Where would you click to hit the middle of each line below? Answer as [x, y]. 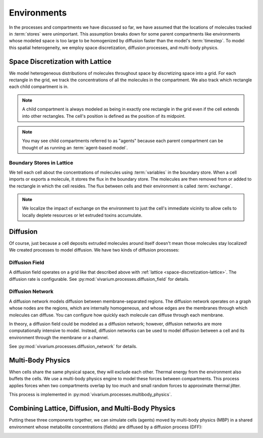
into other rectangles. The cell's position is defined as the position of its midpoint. [104, 116]
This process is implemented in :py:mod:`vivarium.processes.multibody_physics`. [91, 395]
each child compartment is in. [39, 87]
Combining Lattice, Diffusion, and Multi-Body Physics [92, 409]
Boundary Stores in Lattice [41, 163]
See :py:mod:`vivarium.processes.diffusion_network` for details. [73, 347]
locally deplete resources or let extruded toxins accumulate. [82, 215]
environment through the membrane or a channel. [59, 337]
